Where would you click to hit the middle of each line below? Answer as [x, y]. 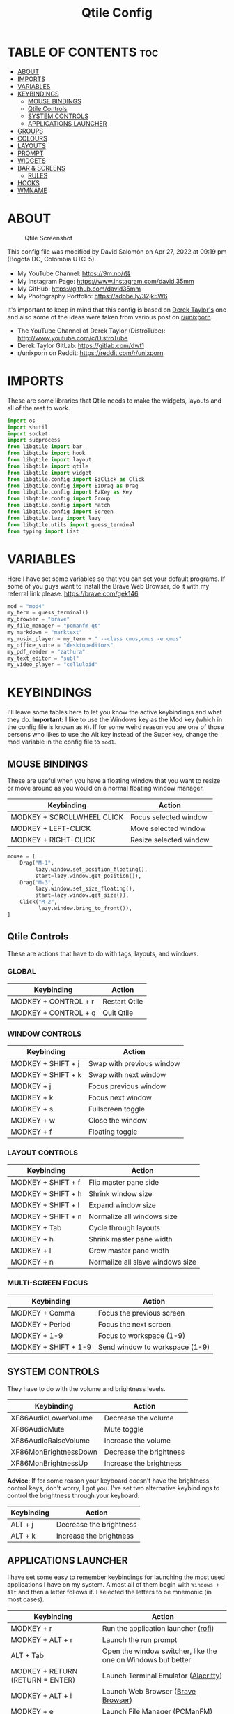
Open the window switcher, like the [159, 1651]
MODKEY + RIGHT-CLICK [53, 840]
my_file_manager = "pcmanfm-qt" [54, 626]
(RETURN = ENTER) [43, 1680]
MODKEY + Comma [43, 1313]
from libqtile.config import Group [59, 499]
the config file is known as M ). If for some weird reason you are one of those [116, 727]
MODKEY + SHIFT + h [46, 1194]
